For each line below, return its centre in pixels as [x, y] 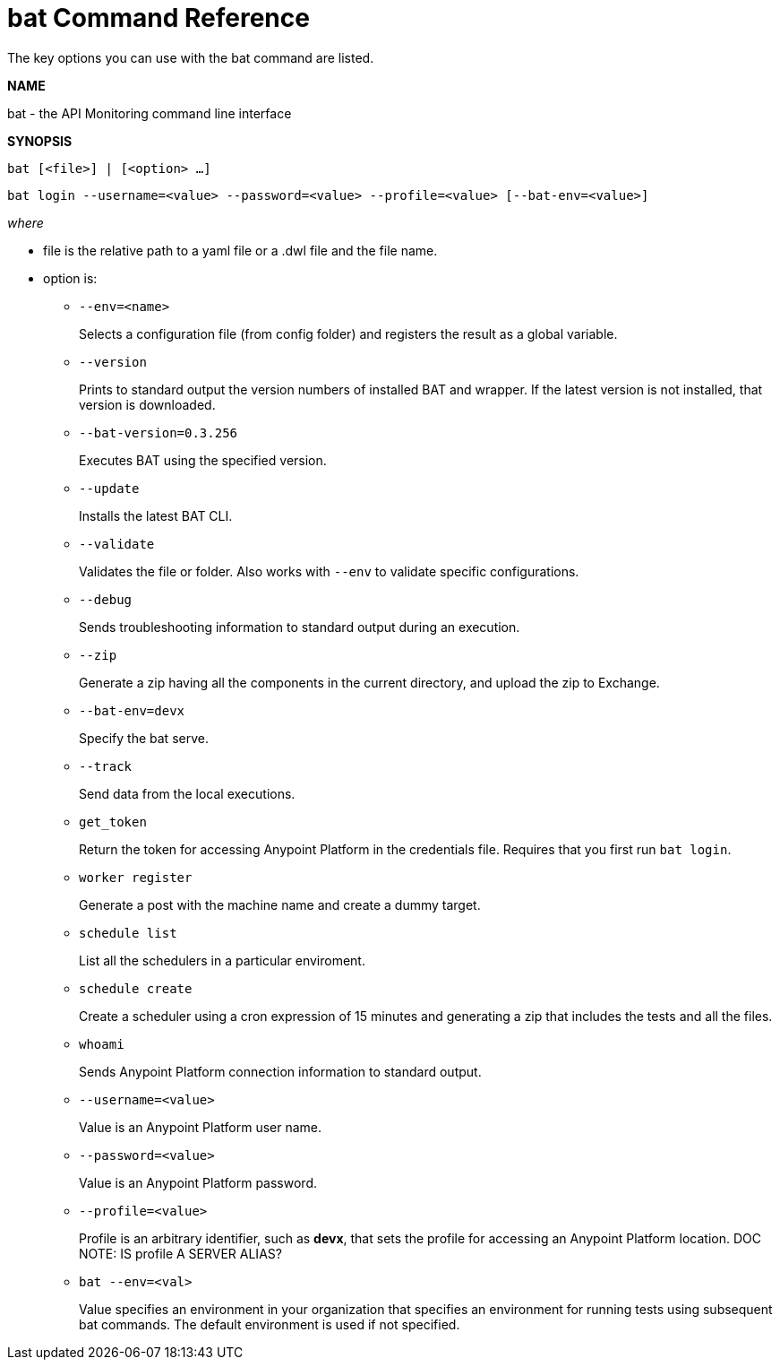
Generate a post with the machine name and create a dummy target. [280, 904]
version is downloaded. [147, 404]
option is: [70, 278]
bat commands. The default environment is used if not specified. [270, 1324]
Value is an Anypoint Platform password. [198, 1182]
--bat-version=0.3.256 [159, 433]
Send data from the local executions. [187, 793]
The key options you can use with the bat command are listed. [191, 57]
